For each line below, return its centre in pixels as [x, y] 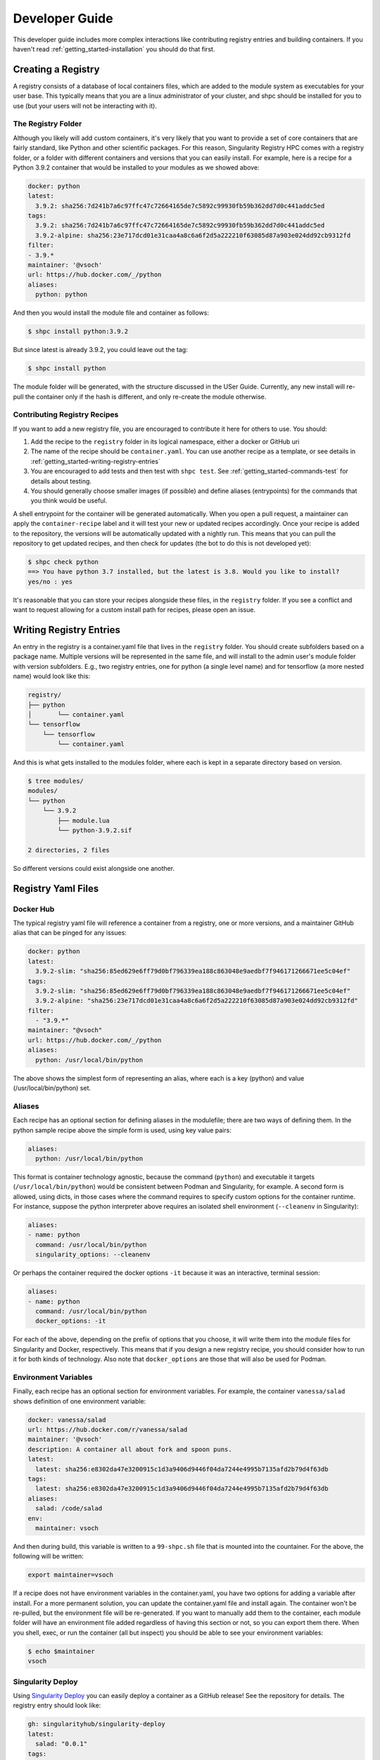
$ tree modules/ [56, 781]
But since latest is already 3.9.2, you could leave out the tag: [100, 350]
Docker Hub [34, 909]
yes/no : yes [50, 582]
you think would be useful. [69, 501]
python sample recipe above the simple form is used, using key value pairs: [122, 1130]
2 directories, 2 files [69, 850]
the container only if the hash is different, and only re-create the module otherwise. [146, 396]
